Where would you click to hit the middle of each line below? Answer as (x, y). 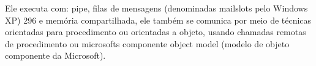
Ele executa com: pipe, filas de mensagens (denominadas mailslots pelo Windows (156, 8)
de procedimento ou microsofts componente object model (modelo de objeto (147, 43)
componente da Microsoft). (55, 55)
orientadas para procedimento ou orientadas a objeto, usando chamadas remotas (156, 32)
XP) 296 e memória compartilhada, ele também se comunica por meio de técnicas (158, 20)
